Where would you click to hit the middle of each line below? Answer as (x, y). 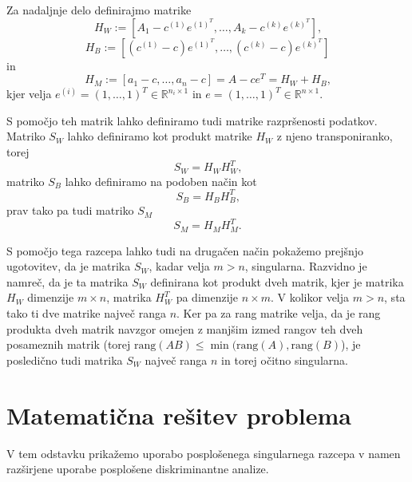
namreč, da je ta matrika (67, 281)
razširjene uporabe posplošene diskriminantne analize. (138, 469)
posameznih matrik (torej (69, 344)
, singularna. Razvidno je (306, 266)
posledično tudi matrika (65, 360)
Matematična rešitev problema (179, 415)
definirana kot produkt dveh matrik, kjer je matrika (277, 281)
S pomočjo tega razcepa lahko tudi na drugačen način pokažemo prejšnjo (185, 250)
